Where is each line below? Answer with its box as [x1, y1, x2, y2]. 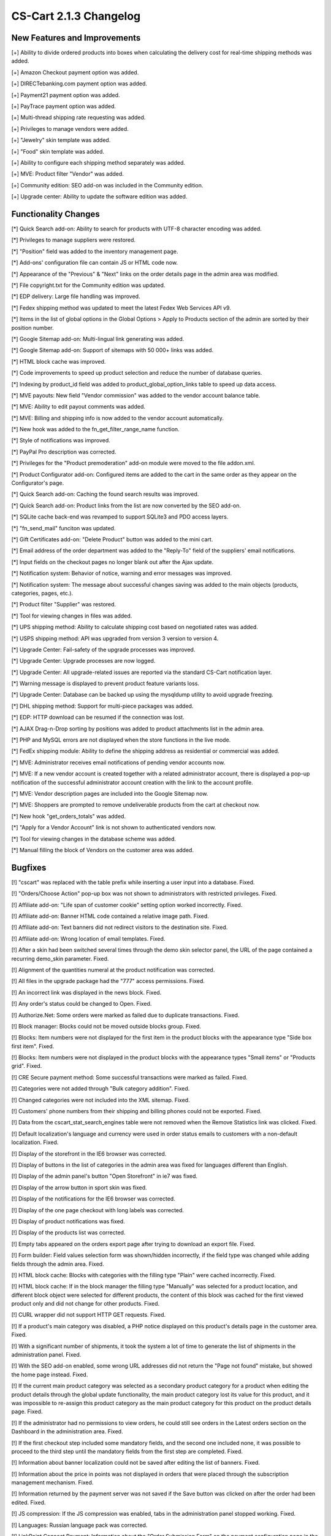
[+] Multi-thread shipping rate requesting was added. [11, 114, 146, 121]
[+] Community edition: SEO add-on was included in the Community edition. [11, 181, 204, 189]
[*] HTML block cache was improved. [11, 358, 106, 365]
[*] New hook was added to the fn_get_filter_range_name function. [11, 426, 180, 433]
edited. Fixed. [11, 1499, 46, 1506]
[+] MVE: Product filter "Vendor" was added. [11, 170, 124, 178]
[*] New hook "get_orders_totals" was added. [11, 812, 126, 820]
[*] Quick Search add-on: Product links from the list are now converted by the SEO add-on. [11, 501, 242, 509]
